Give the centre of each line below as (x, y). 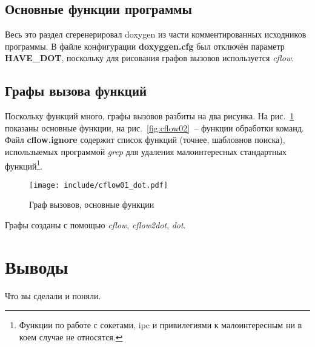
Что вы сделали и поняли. (53, 295)
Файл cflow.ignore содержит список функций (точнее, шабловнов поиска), (145, 140)
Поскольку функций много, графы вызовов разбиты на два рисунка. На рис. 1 (150, 116)
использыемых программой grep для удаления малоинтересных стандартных (146, 151)
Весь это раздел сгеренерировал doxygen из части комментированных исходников (156, 34)
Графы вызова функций (76, 91)
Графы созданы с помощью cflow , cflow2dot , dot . (95, 225)
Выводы (37, 266)
